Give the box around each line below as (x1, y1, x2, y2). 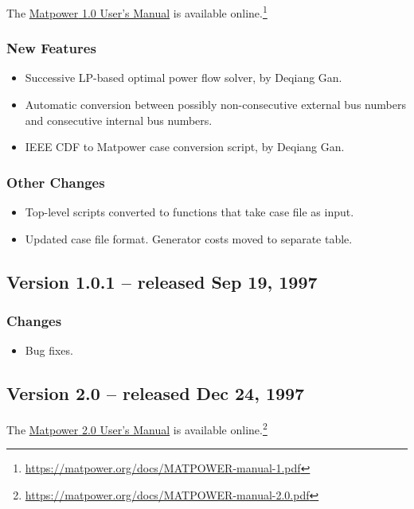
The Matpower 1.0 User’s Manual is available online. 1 (6, 2, 268, 21)
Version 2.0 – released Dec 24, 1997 (6, 381, 305, 406)
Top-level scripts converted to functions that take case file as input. (25, 204, 354, 220)
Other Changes (6, 172, 105, 192)
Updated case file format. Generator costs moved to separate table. (25, 230, 353, 247)
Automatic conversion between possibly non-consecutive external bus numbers (25, 96, 406, 113)
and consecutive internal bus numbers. (25, 111, 213, 128)
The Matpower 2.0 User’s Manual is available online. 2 (6, 419, 268, 437)
